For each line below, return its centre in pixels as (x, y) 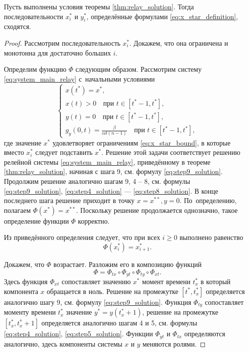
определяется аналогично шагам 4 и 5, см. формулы (119, 323)
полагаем (17, 210)
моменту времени (30, 312)
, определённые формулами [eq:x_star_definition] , (162, 16)
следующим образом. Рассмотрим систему (139, 69)
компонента (21, 291)
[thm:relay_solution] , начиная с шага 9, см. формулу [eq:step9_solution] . (113, 171)
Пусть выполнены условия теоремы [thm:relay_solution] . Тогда (99, 6)
